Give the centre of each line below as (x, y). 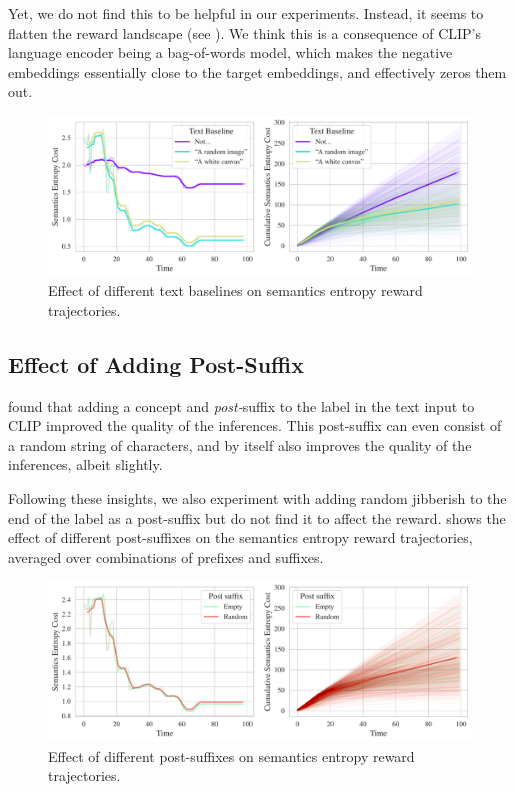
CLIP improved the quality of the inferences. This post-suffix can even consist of (255, 425)
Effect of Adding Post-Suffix (156, 363)
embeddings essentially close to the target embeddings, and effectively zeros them (257, 71)
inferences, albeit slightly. (85, 464)
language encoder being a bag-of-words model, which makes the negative (230, 52)
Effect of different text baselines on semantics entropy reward (235, 290)
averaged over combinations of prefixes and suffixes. (166, 556)
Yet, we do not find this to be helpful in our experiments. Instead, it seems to (246, 13)
